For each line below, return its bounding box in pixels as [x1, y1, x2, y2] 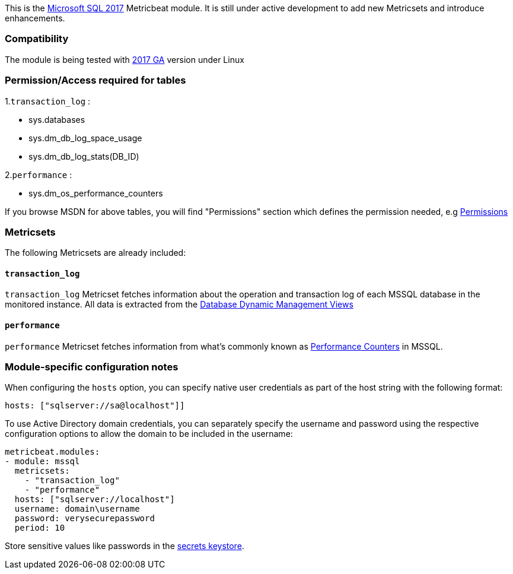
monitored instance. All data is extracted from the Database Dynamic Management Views [5, 299, 353, 310]
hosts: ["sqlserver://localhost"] [14, 494, 175, 505]
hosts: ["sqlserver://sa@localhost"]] [5, 401, 185, 411]
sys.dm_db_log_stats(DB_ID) [28, 151, 139, 161]
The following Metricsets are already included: [5, 248, 186, 258]
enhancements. [5, 13, 65, 23]
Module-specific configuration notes [5, 361, 179, 373]
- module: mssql [5, 456, 80, 467]
